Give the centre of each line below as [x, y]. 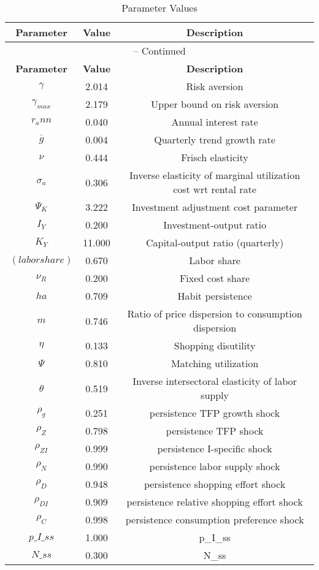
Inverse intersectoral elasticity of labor [215, 381]
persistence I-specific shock [215, 448]
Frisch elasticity [215, 157]
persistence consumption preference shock [215, 519]
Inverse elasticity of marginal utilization [215, 175]
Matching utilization [215, 363]
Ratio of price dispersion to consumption [215, 313]
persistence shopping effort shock [215, 484]
